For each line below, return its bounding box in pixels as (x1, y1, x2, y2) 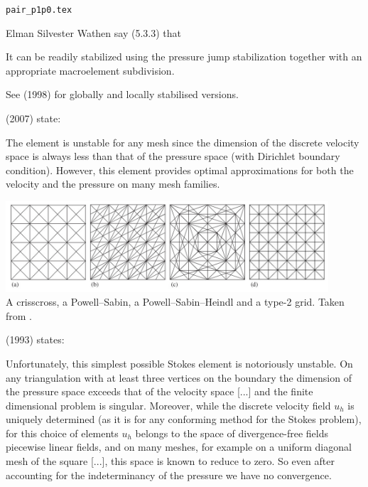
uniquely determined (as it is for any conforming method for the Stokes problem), (6, 412, 362, 427)
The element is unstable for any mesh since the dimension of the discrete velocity (6, 134, 359, 149)
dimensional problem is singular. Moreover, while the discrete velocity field (6, 397, 331, 412)
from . (6, 308, 33, 323)
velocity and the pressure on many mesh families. (6, 176, 220, 191)
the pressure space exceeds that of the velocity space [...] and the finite (6, 384, 313, 399)
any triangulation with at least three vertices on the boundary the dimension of (6, 370, 352, 385)
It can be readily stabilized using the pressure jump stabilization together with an (6, 49, 362, 64)
